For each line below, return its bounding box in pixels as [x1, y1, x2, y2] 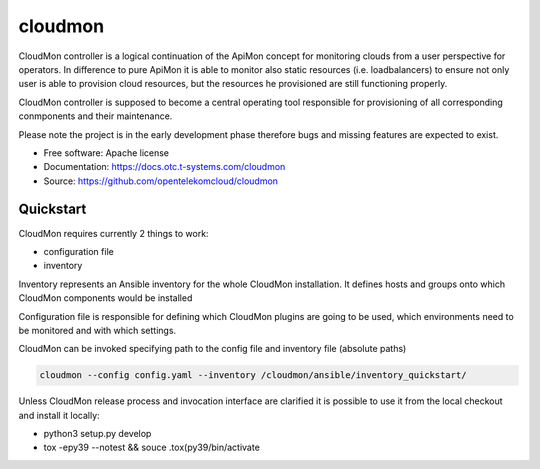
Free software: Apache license [43, 146, 170, 159]
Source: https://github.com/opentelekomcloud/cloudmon [43, 175, 279, 187]
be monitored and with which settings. [18, 324, 177, 336]
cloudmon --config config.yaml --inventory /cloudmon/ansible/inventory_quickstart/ [39, 370, 467, 381]
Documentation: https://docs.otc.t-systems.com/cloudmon [43, 161, 286, 173]
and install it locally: [18, 409, 100, 421]
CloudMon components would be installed [18, 292, 193, 304]
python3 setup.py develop [43, 428, 152, 440]
